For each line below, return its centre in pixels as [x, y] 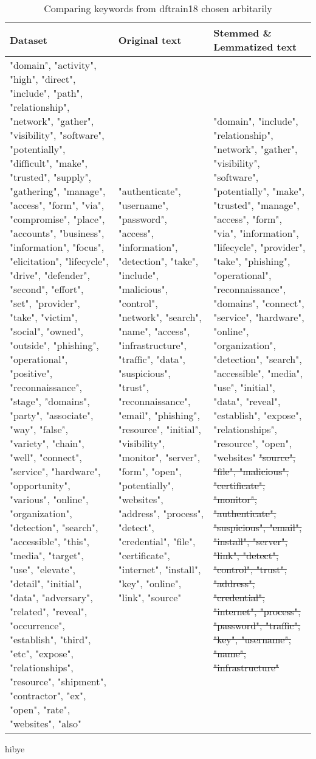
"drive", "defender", [50, 275]
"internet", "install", [160, 569]
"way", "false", [39, 429]
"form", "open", [150, 471]
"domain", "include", [256, 121]
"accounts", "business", [57, 233]
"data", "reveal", [247, 401]
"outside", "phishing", [54, 345]
